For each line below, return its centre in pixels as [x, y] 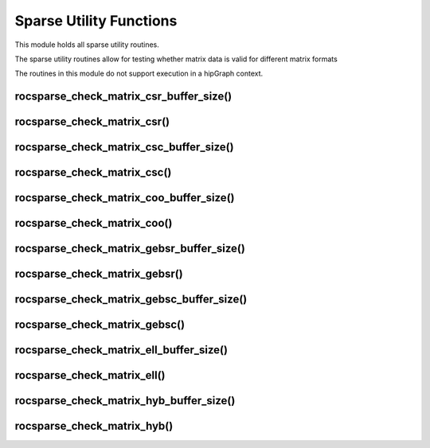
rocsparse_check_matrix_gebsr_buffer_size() [130, 249]
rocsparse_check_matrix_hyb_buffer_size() [125, 401]
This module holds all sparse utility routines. [87, 45]
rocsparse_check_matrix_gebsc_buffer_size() [131, 300]
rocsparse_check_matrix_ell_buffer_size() [121, 350]
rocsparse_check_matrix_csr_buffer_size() [123, 97]
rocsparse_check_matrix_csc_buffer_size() [124, 147]
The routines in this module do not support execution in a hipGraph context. [139, 74]
